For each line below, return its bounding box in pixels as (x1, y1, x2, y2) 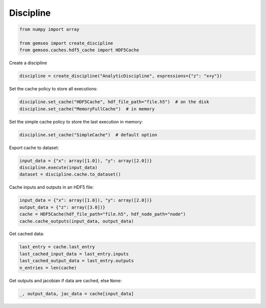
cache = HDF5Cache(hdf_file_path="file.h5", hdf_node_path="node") (19, 211, 186, 217)
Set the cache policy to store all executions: (9, 86, 98, 92)
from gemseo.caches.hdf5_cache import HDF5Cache (19, 47, 139, 53)
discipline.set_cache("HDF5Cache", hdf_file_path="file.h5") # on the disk (19, 99, 209, 105)
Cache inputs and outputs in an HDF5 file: (9, 184, 94, 190)
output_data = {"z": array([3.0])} (19, 204, 105, 210)
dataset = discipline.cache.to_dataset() (19, 172, 121, 177)
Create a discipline (9, 60, 47, 66)
